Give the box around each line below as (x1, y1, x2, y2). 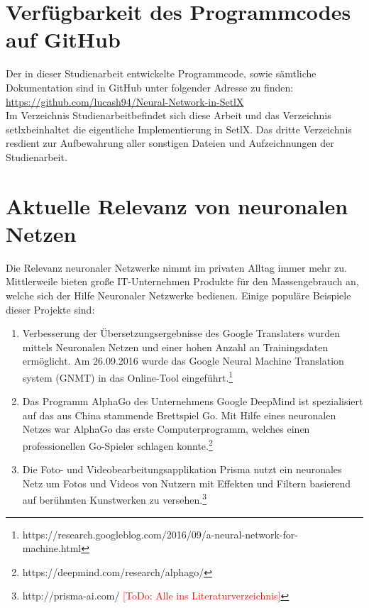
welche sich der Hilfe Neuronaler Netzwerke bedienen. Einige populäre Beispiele (6, 287, 351, 302)
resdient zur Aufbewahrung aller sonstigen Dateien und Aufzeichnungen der (6, 136, 334, 150)
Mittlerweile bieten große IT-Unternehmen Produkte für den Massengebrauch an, (6, 274, 359, 289)
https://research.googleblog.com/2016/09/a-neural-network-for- (22, 526, 298, 541)
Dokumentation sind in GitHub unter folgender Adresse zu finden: (6, 79, 294, 94)
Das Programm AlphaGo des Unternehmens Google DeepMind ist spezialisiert (22, 394, 363, 409)
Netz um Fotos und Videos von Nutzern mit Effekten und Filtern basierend (22, 475, 351, 490)
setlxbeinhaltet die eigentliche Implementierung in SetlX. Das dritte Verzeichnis (6, 121, 352, 136)
